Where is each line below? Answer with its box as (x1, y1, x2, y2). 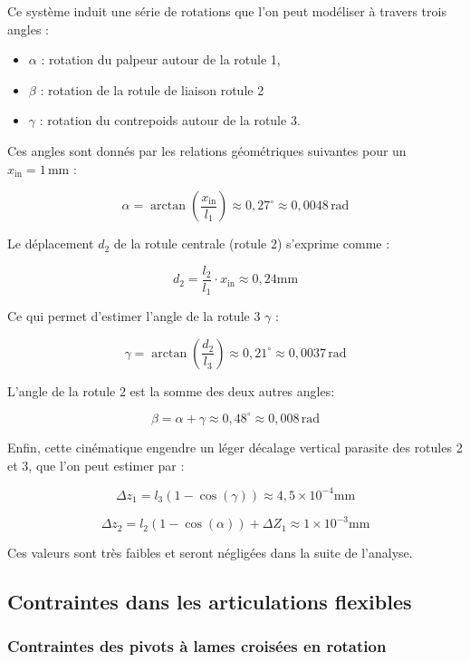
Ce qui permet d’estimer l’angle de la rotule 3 (7, 307, 261, 326)
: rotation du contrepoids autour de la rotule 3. (39, 111, 301, 130)
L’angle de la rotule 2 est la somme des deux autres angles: (7, 381, 335, 400)
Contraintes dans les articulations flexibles (7, 588, 412, 616)
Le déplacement (7, 234, 94, 253)
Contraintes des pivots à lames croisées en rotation (7, 635, 387, 657)
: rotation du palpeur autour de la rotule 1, (41, 50, 281, 69)
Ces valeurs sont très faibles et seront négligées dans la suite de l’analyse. (7, 543, 413, 562)
